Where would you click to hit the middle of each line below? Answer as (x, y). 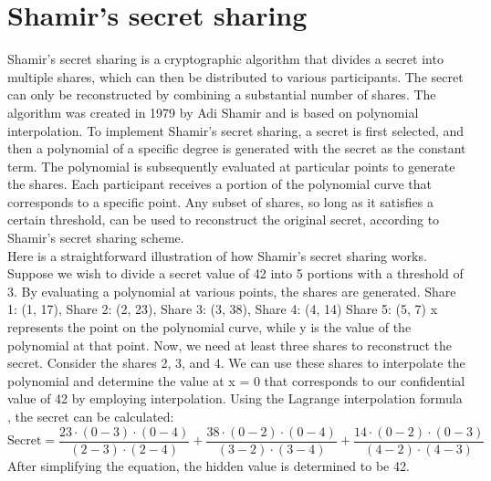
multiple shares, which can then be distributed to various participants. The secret (235, 76)
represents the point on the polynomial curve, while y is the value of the (209, 327)
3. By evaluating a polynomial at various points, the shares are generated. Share (232, 291)
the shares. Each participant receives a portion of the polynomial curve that (219, 184)
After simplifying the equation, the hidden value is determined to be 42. (209, 465)
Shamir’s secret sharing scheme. (96, 238)
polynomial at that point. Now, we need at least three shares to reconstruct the (230, 345)
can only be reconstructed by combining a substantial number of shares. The (222, 94)
